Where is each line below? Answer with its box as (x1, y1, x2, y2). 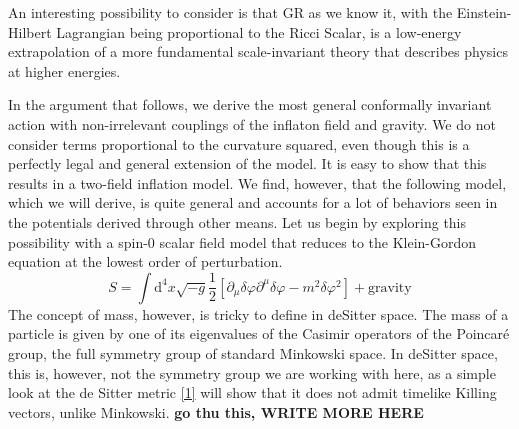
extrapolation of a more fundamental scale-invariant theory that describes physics (8, 41, 508, 62)
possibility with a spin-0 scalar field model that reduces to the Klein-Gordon (8, 231, 477, 252)
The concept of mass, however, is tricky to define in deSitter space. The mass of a (8, 303, 509, 324)
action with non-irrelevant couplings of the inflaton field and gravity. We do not (8, 113, 496, 134)
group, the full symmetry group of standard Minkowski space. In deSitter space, (8, 342, 498, 363)
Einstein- (456, 2, 512, 22)
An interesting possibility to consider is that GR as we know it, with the (8, 2, 453, 22)
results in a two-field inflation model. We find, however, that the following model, (8, 172, 507, 193)
